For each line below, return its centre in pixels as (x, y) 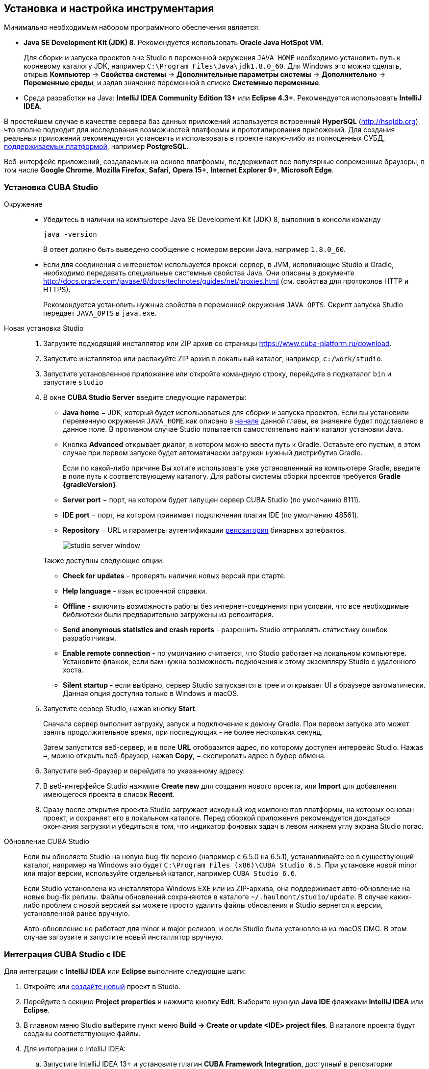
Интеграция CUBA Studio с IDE (65, 954)
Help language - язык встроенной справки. (135, 591)
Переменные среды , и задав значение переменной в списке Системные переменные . (172, 83)
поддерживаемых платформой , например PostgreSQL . (96, 147)
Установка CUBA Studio (51, 187)
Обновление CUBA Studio (47, 842)
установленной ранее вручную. (77, 914)
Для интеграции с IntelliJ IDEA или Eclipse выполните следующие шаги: (125, 971)
